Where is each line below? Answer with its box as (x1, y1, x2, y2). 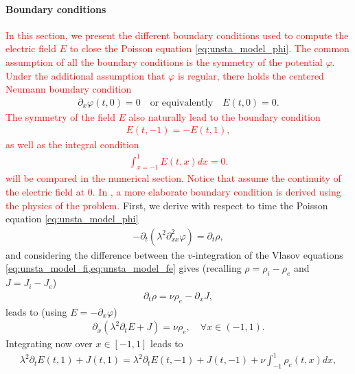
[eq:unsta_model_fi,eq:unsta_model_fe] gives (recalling (5, 261, 242, 275)
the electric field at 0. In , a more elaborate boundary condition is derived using (5, 184, 341, 198)
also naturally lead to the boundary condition (128, 109, 321, 124)
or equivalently (150, 97, 214, 108)
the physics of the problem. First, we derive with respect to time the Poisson (5, 198, 328, 212)
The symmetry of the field (5, 109, 115, 124)
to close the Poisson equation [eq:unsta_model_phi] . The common (69, 41, 350, 56)
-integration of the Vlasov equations (192, 247, 343, 261)
